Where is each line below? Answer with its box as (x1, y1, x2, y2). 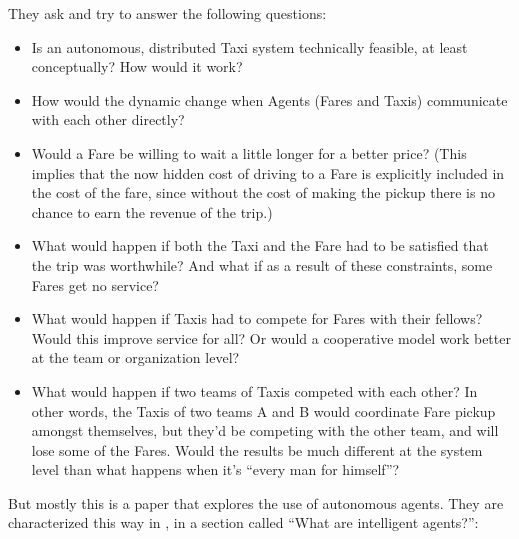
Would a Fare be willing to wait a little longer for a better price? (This (31, 142, 467, 163)
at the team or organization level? (31, 347, 240, 368)
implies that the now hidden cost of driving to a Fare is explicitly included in (31, 162, 505, 183)
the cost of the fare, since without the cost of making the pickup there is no (31, 182, 495, 203)
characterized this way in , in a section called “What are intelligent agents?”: (8, 512, 479, 533)
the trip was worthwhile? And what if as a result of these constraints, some (31, 254, 493, 275)
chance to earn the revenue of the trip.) (31, 201, 273, 222)
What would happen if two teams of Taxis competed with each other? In (31, 380, 478, 401)
